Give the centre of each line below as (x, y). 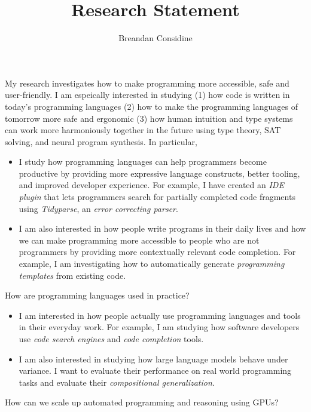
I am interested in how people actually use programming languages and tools (160, 315)
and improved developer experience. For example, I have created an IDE (151, 185)
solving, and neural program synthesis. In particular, (101, 141)
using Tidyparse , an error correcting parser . (98, 208)
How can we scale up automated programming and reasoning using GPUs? (142, 402)
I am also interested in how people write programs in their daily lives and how (162, 228)
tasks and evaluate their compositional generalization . (117, 382)
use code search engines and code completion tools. (111, 339)
